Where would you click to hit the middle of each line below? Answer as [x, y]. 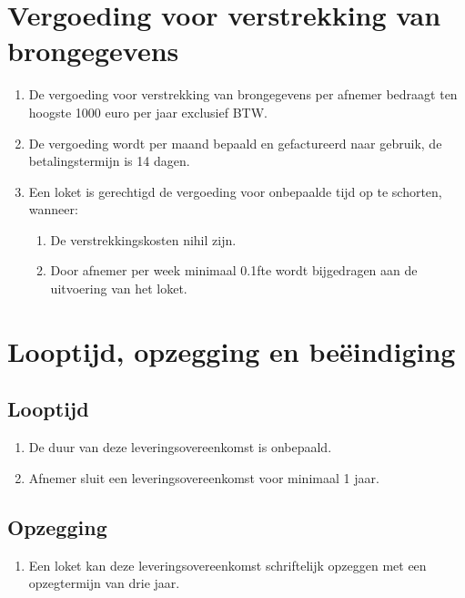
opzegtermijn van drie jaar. [104, 583]
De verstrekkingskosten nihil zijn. [143, 239]
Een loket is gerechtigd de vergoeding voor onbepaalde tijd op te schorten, [235, 191]
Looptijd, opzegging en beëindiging [232, 351]
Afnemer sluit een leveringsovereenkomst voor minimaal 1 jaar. [204, 477]
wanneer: [53, 209]
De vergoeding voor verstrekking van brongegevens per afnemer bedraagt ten [243, 94]
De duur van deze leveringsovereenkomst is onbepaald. [180, 447]
